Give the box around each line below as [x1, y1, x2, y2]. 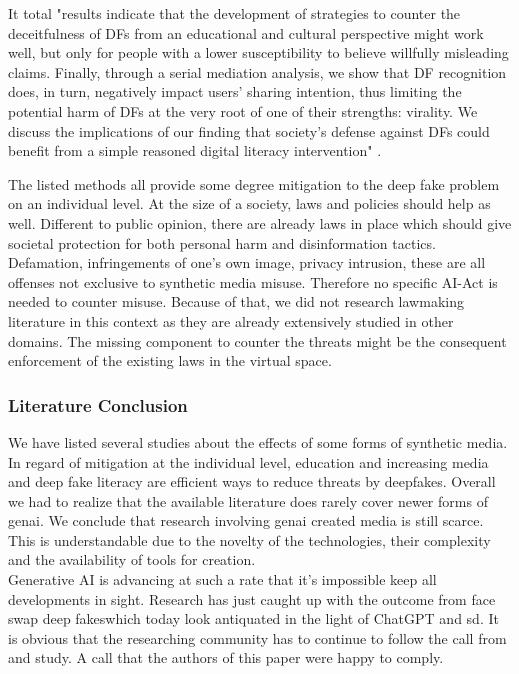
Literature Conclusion [8, 392, 188, 417]
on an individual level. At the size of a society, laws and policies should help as [8, 193, 491, 214]
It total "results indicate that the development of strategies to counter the [8, 3, 461, 23]
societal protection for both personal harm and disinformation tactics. [8, 232, 436, 253]
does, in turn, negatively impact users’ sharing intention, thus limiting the [8, 81, 462, 102]
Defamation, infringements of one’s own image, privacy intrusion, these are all [8, 252, 486, 273]
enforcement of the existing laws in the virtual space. [8, 350, 332, 371]
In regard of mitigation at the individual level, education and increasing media [8, 451, 489, 472]
